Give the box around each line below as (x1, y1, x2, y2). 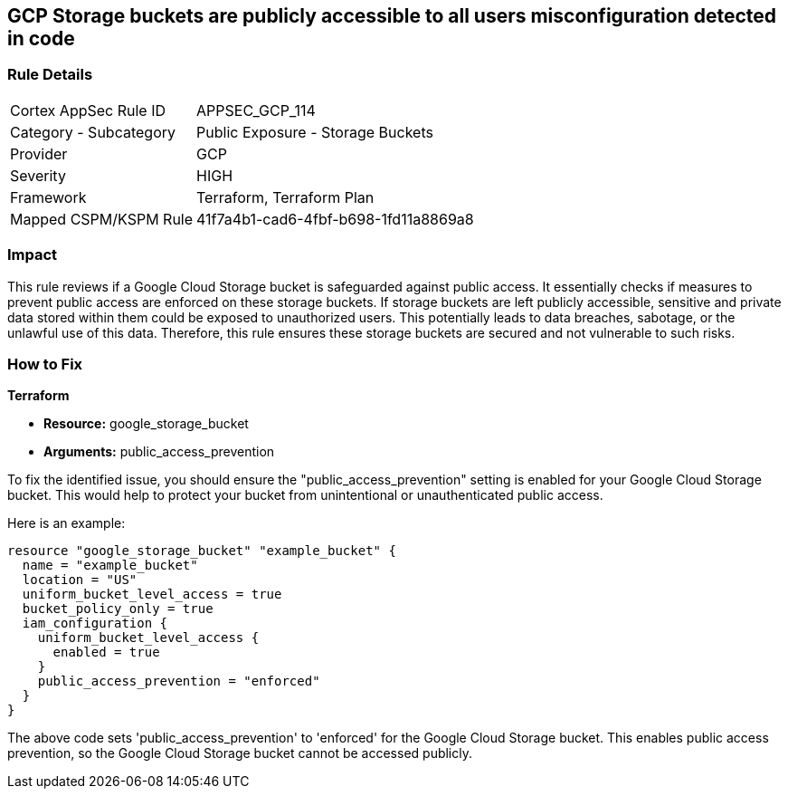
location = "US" (22, 572, 138, 588)
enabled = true (52, 645, 160, 660)
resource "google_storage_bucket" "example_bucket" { (7, 543, 396, 559)
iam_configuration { (22, 616, 168, 631)
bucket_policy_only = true (22, 601, 214, 617)
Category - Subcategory (10, 122, 176, 141)
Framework (10, 187, 87, 206)
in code (7, 27, 75, 50)
